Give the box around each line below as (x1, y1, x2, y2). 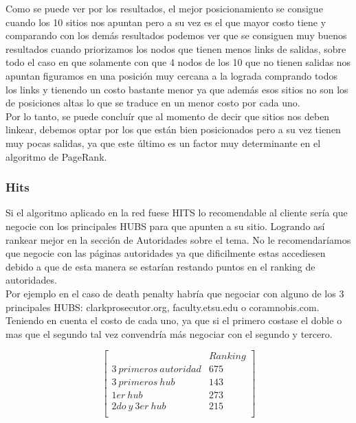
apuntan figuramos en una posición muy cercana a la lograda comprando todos (5, 68, 338, 82)
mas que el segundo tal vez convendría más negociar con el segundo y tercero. (5, 326, 333, 341)
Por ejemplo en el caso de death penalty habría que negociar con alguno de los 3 (5, 286, 344, 300)
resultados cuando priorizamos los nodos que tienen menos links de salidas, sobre (5, 41, 346, 56)
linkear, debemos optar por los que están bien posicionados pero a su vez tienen (5, 122, 341, 137)
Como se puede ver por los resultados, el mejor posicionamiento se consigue (5, 1, 323, 15)
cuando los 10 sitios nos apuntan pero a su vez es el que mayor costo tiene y (5, 14, 326, 29)
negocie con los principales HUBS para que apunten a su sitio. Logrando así (5, 218, 325, 233)
